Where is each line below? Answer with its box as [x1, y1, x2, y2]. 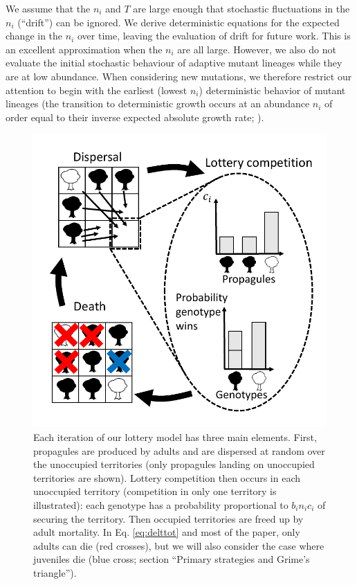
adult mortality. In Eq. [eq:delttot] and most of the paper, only [33, 525, 300, 539]
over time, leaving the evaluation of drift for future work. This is [77, 28, 351, 43]
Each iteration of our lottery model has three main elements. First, [33, 429, 317, 444]
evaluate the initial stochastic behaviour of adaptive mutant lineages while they [6, 55, 342, 70]
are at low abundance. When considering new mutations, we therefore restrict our [6, 69, 352, 83]
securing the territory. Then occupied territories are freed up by [33, 511, 304, 525]
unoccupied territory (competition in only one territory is [33, 484, 277, 498]
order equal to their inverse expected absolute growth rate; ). [6, 109, 264, 124]
